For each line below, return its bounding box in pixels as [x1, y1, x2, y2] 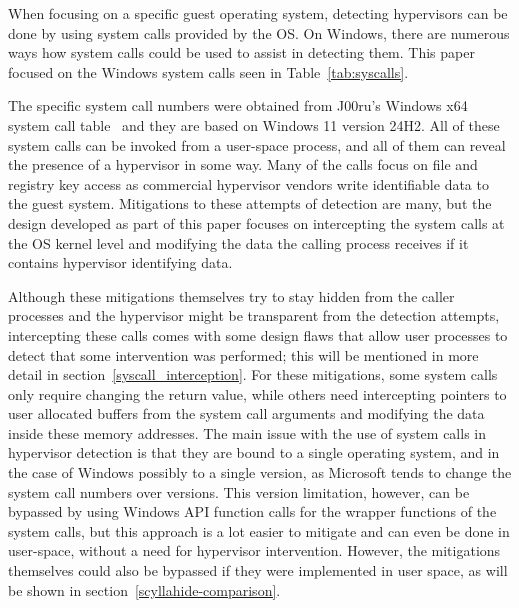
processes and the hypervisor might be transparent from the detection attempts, [8, 305, 500, 326]
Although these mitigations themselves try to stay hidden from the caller [8, 285, 455, 306]
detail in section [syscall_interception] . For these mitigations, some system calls [8, 364, 498, 385]
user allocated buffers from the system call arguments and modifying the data [8, 403, 485, 424]
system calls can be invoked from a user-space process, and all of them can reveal [8, 134, 506, 155]
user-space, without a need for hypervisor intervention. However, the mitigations [8, 540, 501, 561]
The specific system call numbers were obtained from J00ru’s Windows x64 [8, 95, 468, 116]
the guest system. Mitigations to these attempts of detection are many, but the [8, 193, 492, 214]
